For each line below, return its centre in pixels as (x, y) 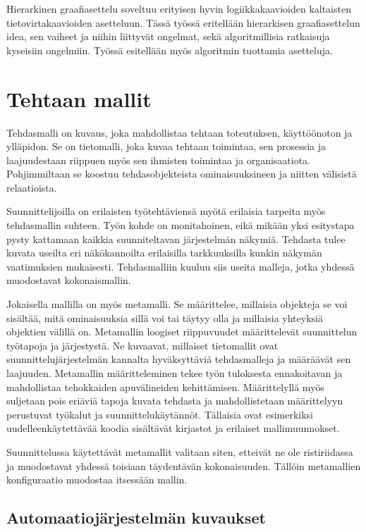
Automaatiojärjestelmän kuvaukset (136, 518)
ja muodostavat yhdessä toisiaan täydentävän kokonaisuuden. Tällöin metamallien (184, 465)
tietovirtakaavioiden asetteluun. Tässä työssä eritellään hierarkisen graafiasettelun (183, 22)
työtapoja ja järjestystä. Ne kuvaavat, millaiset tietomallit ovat (142, 345)
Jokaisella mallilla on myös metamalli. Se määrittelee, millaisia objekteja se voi (177, 304)
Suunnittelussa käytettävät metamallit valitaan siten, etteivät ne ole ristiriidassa (180, 451)
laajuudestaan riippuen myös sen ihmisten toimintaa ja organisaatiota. (159, 160)
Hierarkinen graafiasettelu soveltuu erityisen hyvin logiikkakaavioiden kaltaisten (179, 8)
